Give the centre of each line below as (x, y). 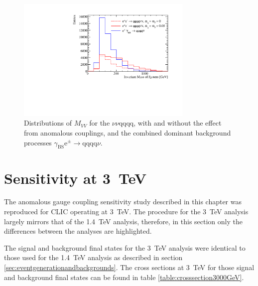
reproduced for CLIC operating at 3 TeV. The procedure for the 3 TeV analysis (126, 212)
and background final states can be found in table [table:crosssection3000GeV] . (124, 277)
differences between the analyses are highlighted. (78, 231)
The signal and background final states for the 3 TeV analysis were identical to (125, 247)
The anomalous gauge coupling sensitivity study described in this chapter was (123, 202)
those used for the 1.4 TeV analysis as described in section (93, 257)
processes (38, 142)
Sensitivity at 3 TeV (75, 178)
